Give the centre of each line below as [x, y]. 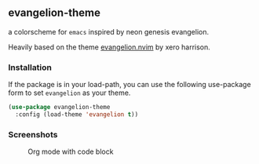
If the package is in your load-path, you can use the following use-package [129, 85]
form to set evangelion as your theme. [69, 93]
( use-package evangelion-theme [59, 108]
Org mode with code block [71, 151]
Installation [30, 67]
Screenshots [33, 134]
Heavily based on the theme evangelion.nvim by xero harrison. [109, 47]
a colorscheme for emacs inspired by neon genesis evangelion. [109, 31]
